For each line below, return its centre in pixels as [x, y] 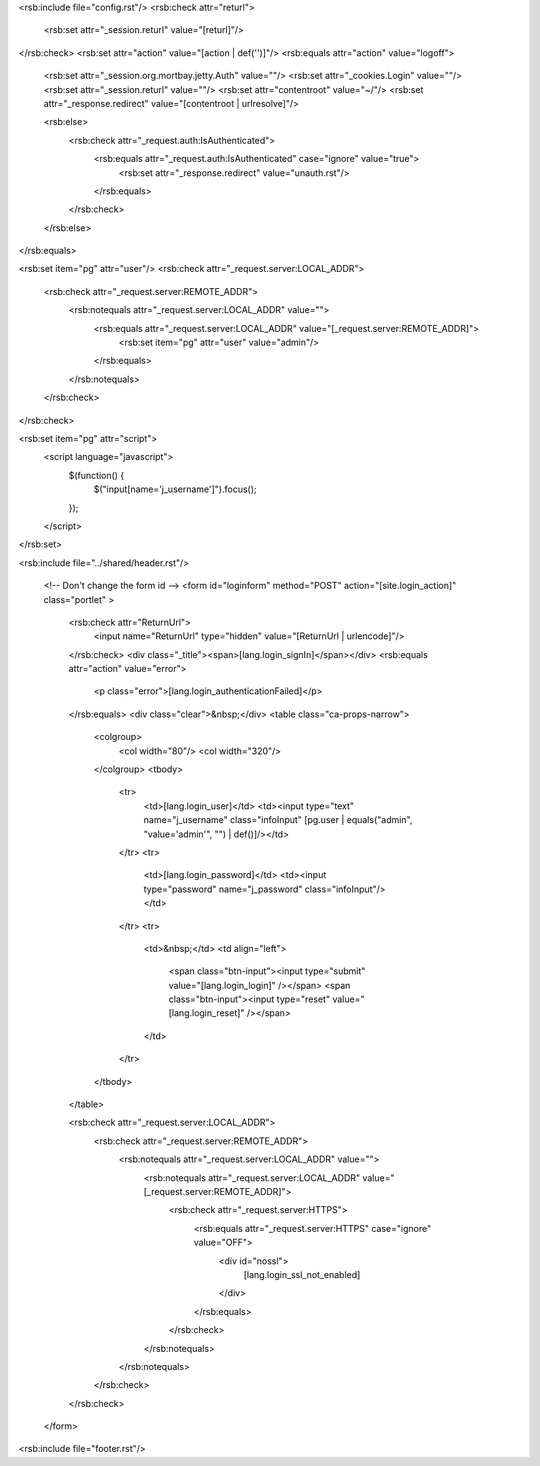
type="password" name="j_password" [223, 889]
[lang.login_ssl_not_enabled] [302, 1274]
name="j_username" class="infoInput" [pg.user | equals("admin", [278, 820]
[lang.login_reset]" [206, 1013]
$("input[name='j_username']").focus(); [175, 489]
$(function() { [96, 475]
